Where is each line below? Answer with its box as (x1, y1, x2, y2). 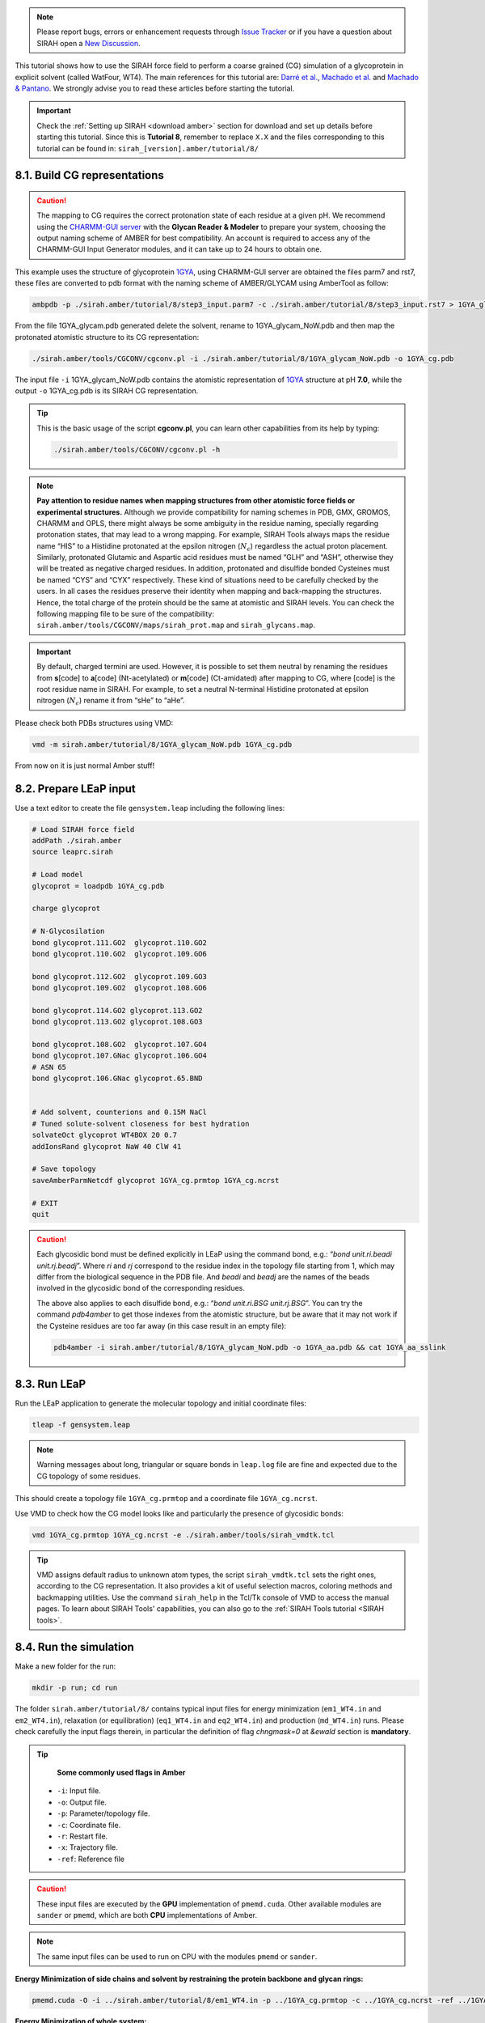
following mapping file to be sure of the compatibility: (36, 609, 214, 619)
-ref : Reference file (57, 1854, 125, 1864)
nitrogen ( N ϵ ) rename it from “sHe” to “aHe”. (36, 696, 185, 707)
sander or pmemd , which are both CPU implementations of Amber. (36, 1910, 258, 1919)
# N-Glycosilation (32, 927, 105, 936)
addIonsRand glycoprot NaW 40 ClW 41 (32, 1142, 182, 1151)
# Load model (32, 870, 84, 880)
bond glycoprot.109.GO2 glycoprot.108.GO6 (32, 983, 208, 993)
